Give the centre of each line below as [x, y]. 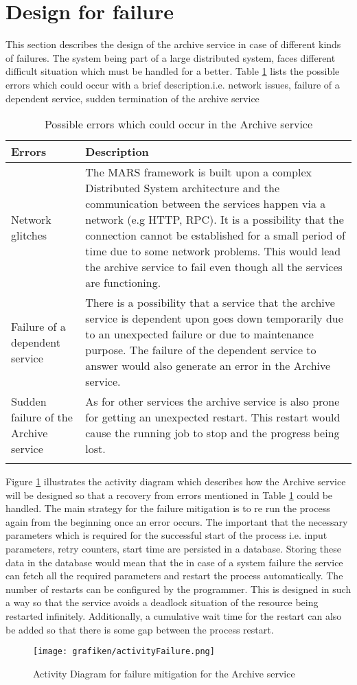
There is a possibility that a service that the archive [210, 303]
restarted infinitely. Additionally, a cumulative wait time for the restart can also [174, 616]
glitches [29, 235]
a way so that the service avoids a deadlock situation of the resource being [162, 602]
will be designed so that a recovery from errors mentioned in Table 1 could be [169, 495]
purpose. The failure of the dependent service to [201, 350]
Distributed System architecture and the [183, 188]
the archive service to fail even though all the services [214, 267]
